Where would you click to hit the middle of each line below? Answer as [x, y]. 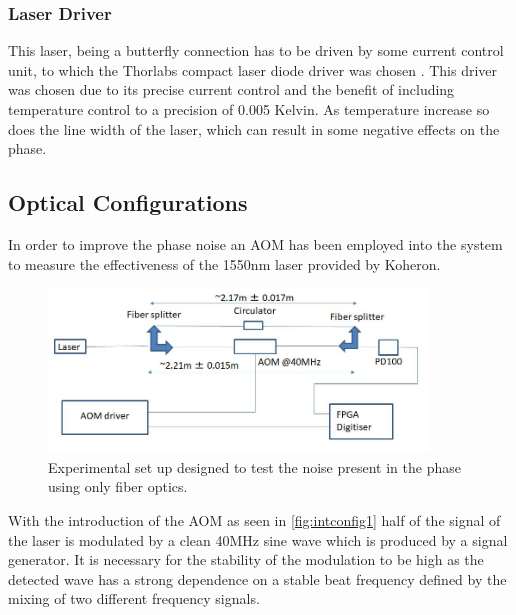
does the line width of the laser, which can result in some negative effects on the [254, 128]
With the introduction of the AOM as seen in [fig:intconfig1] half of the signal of [254, 519]
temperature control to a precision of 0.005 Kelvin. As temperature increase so [249, 109]
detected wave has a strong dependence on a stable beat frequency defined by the [257, 578]
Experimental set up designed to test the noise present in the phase [254, 466]
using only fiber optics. [118, 486]
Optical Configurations [128, 202]
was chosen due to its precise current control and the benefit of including [231, 89]
